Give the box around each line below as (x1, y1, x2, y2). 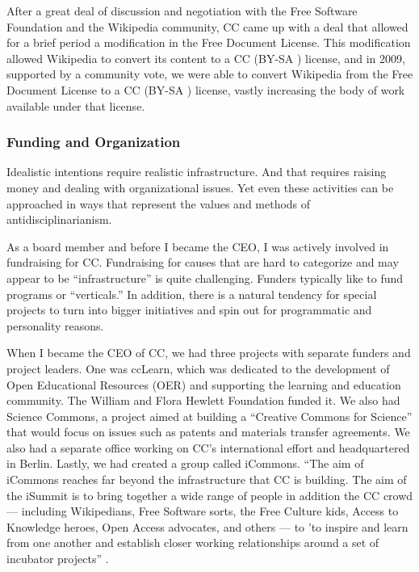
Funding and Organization (6, 132, 181, 152)
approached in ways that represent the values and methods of (6, 195, 311, 212)
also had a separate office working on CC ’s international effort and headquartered (6, 439, 410, 456)
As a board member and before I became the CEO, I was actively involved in (6, 238, 389, 254)
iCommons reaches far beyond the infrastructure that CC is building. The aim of (6, 471, 407, 488)
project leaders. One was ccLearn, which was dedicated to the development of (6, 360, 390, 376)
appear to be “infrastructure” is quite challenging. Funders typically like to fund (6, 269, 404, 286)
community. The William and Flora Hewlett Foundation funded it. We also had (6, 392, 400, 409)
